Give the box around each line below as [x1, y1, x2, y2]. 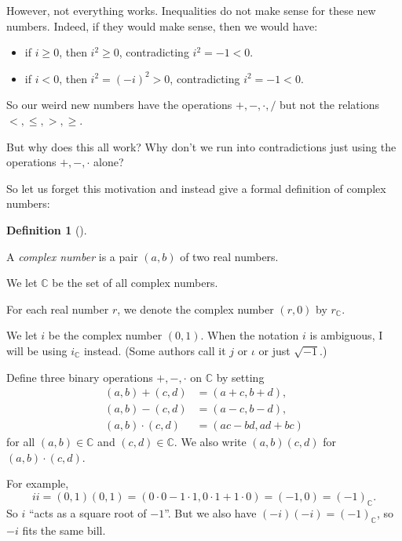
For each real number [6, 300, 109, 317]
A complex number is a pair [6, 248, 138, 264]
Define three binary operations [6, 369, 153, 385]
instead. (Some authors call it [83, 342, 226, 358]
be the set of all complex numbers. [52, 274, 218, 291]
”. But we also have [164, 504, 257, 521]
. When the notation [200, 327, 299, 343]
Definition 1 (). [6, 221, 87, 238]
